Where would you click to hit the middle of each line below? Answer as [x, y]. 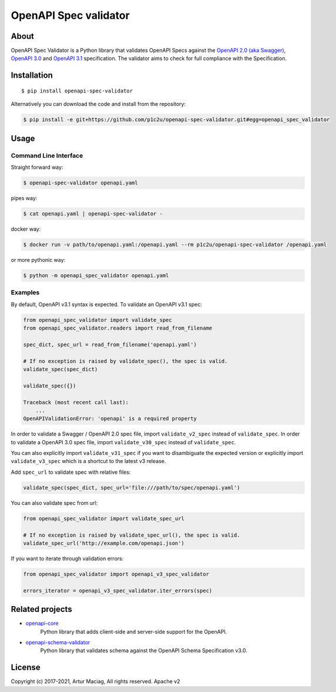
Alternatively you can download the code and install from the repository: [98, 104]
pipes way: [24, 198]
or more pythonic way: [38, 259]
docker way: [26, 229]
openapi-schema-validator [58, 642]
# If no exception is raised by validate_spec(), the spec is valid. [125, 361]
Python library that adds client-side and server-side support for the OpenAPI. [134, 631]
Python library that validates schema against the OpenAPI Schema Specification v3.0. [144, 651]
